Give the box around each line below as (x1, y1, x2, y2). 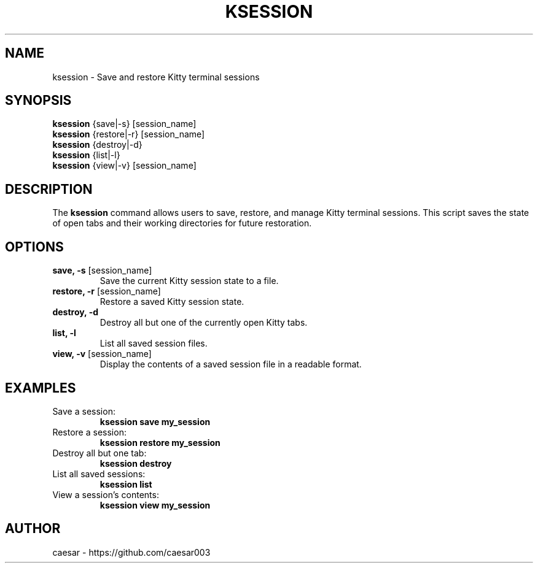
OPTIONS (5, 239, 64, 255)
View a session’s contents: (52, 489, 159, 500)
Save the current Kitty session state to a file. (99, 275, 279, 286)
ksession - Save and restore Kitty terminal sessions (52, 71, 260, 82)
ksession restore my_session (99, 437, 220, 448)
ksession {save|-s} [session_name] (52, 118, 197, 129)
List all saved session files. (99, 338, 208, 349)
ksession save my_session (99, 416, 211, 427)
